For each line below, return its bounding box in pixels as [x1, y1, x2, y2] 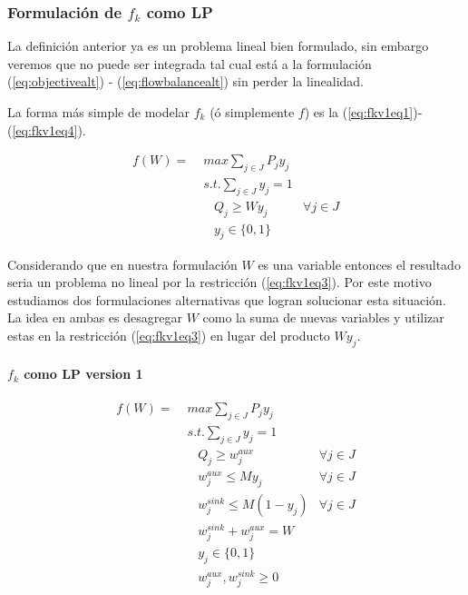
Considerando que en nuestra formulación [7, 254, 238, 273]
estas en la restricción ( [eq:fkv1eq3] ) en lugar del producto [7, 325, 330, 344]
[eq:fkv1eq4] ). [12, 120, 86, 139]
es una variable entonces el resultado [258, 254, 461, 273]
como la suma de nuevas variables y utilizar [202, 308, 444, 327]
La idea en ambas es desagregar [7, 308, 182, 327]
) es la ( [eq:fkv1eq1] [304, 103, 414, 121]
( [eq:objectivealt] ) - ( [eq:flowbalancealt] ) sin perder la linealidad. [7, 72, 365, 91]
